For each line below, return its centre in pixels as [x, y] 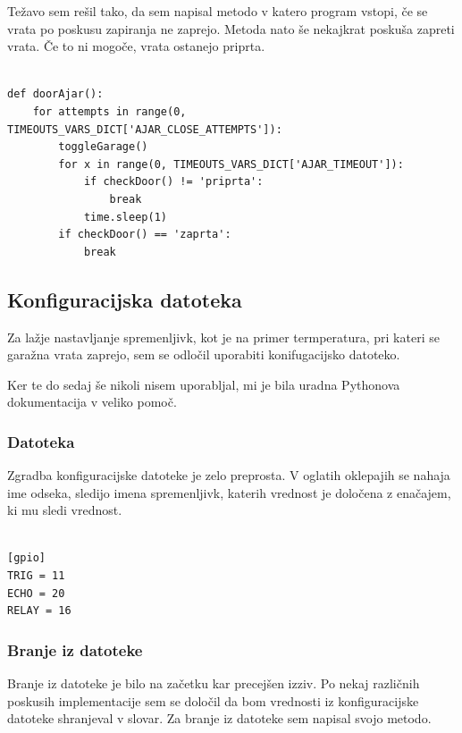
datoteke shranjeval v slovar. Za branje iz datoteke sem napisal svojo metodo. [219, 718]
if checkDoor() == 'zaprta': [145, 235]
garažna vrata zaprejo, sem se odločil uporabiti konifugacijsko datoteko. [204, 354]
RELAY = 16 [39, 611]
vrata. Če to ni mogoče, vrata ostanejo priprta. [136, 46]
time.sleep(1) [125, 217]
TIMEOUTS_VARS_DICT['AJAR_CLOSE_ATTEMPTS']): [145, 129]
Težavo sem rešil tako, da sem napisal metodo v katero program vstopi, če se [218, 11]
